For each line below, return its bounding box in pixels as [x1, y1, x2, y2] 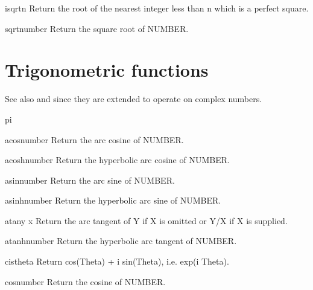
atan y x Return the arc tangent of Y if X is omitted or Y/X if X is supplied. [5, 214, 288, 227]
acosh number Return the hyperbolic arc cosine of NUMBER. [5, 153, 230, 166]
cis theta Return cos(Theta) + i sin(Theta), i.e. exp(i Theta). [5, 255, 229, 268]
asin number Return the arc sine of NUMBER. [5, 173, 175, 186]
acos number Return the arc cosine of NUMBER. [5, 133, 184, 146]
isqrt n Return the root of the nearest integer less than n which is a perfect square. [5, 2, 309, 14]
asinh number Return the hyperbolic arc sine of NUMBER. [5, 194, 221, 207]
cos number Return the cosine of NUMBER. [5, 275, 166, 288]
